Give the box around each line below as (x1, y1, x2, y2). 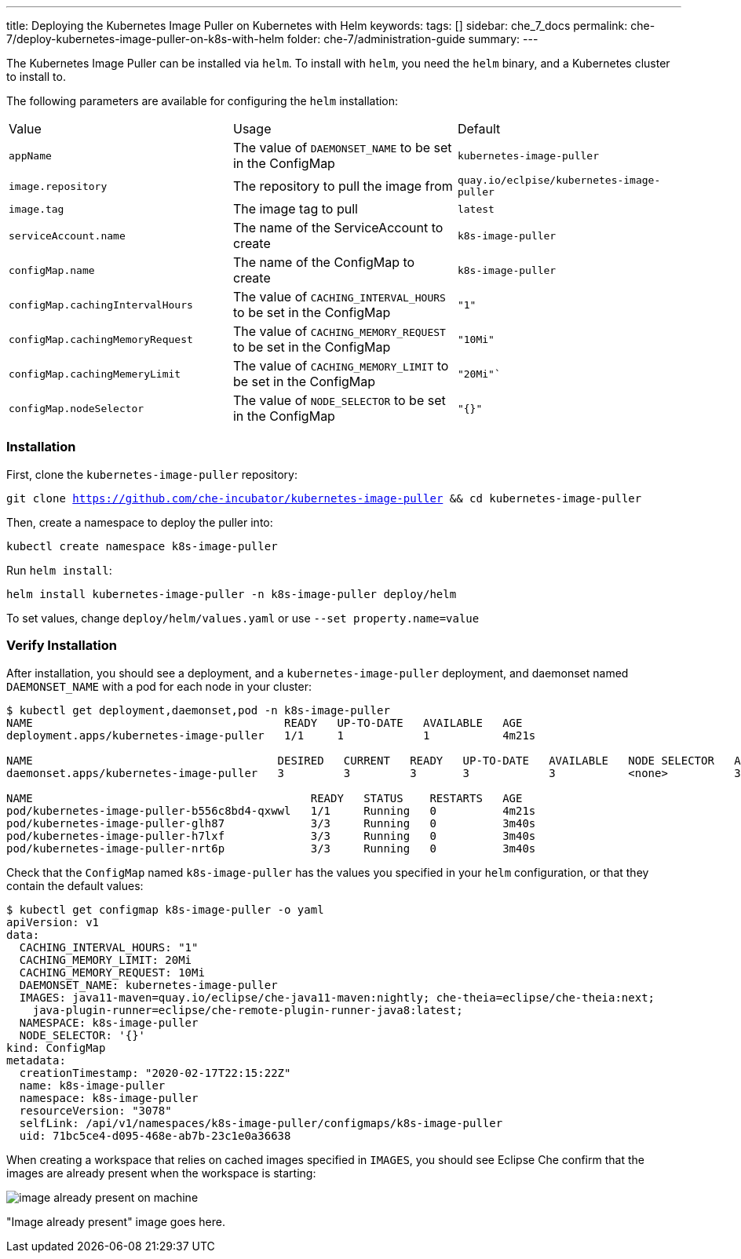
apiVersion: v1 (6, 915, 100, 929)
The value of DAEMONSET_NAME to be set (232, 140, 452, 155)
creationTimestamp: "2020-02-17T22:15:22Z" (19, 1066, 291, 1079)
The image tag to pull (232, 201, 358, 217)
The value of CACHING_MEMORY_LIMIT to (232, 358, 449, 374)
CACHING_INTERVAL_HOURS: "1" (19, 940, 199, 954)
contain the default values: (6, 878, 144, 892)
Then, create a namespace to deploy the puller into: (6, 515, 273, 529)
